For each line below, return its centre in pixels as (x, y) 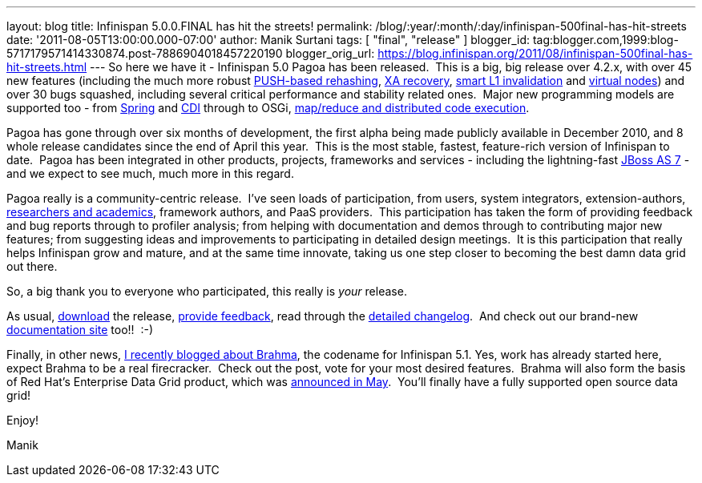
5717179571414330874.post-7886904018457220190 (145, 53)
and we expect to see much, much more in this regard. (150, 173)
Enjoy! (23, 420)
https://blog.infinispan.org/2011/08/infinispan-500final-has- (535, 53)
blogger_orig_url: (330, 53)
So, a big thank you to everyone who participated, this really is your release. (207, 291)
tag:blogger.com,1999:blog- (605, 40)
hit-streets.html (47, 67)
